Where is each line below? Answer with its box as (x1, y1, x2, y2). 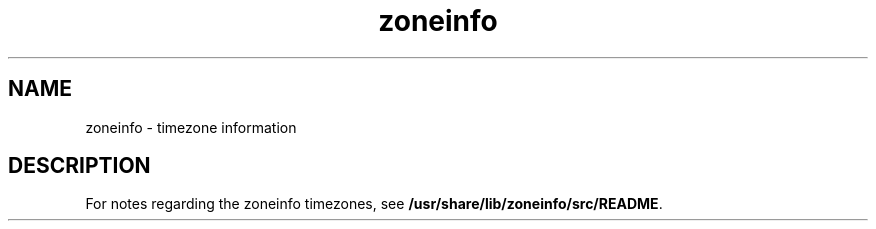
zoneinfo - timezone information (85, 118, 297, 136)
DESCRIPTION (8, 153, 151, 179)
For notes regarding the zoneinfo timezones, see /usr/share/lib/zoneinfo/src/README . (85, 195, 663, 213)
